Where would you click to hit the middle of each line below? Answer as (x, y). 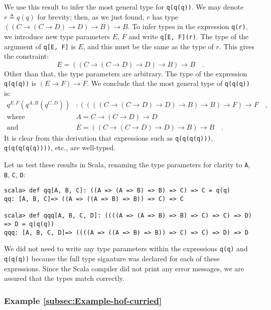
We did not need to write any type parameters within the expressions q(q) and (126, 248)
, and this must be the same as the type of (148, 46)
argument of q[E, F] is (40, 46)
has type (165, 16)
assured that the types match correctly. (64, 278)
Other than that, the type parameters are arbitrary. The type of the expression (126, 73)
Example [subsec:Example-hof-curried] (83, 300)
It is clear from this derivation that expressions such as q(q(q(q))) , (109, 137)
